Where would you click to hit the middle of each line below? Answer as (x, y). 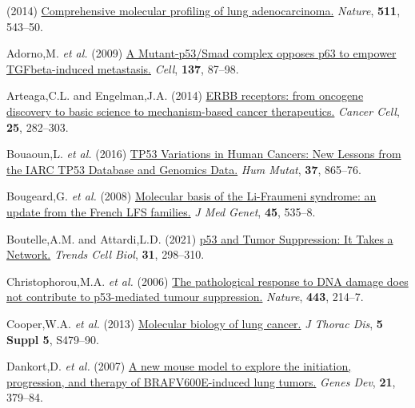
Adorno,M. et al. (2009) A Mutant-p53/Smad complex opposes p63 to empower (202, 53)
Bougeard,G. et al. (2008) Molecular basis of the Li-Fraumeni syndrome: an (192, 196)
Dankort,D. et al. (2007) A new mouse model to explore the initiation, (179, 366)
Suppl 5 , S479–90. (53, 339)
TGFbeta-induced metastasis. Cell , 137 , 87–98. (123, 68)
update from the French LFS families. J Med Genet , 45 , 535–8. (161, 211)
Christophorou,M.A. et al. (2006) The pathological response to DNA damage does (207, 281)
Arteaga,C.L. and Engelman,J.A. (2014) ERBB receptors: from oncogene (185, 95)
